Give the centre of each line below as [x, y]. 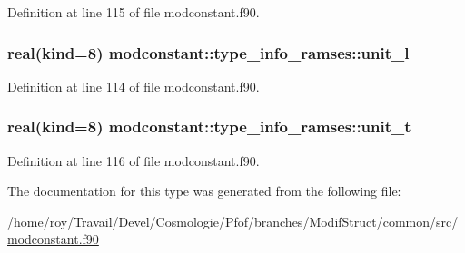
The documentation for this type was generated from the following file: [204, 191]
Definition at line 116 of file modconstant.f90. [134, 160]
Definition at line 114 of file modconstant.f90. [134, 86]
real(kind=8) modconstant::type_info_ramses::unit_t [209, 126]
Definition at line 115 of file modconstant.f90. [134, 12]
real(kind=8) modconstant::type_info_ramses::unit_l [208, 52]
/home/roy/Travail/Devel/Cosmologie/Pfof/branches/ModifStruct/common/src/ [233, 221]
